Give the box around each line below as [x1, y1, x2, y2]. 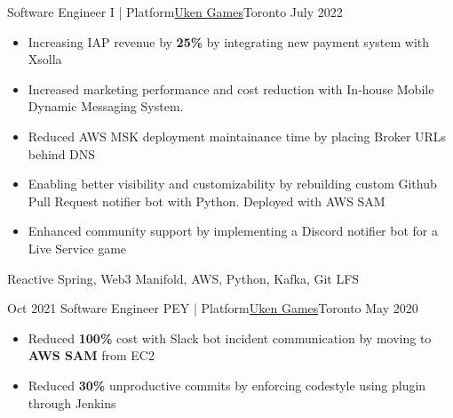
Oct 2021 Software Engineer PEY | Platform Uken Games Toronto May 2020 [7, 299, 418, 318]
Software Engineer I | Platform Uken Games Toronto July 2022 [7, 3, 343, 20]
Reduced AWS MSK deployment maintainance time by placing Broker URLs [28, 126, 447, 145]
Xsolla [28, 50, 62, 68]
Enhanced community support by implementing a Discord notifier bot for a [28, 221, 438, 240]
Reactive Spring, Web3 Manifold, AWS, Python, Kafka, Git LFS [7, 269, 360, 287]
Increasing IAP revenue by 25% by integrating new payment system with [28, 32, 430, 51]
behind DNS [28, 144, 96, 163]
